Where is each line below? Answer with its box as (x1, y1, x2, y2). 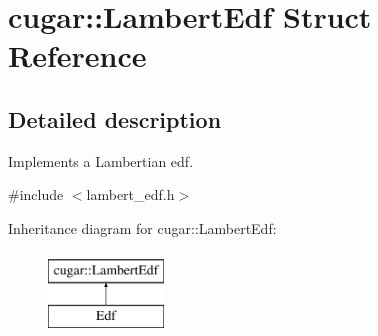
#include (8, 184, 64, 205)
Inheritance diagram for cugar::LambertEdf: (8, 217, 277, 238)
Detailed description (8, 103, 222, 134)
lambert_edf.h (86, 184, 175, 205)
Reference (8, 35, 147, 76)
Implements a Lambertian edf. (8, 150, 194, 171)
